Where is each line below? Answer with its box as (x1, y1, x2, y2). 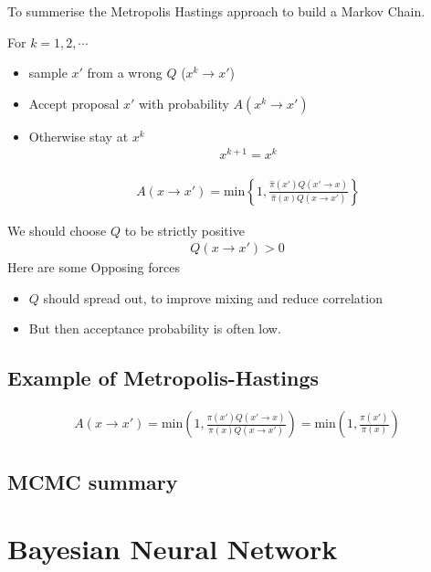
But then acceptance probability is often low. (28, 319, 281, 338)
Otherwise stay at (28, 126, 129, 145)
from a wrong (87, 63, 163, 82)
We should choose (7, 220, 107, 239)
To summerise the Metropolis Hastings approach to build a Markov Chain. (7, 2, 426, 20)
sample (28, 63, 68, 82)
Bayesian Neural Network (7, 530, 338, 567)
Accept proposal (28, 93, 120, 112)
